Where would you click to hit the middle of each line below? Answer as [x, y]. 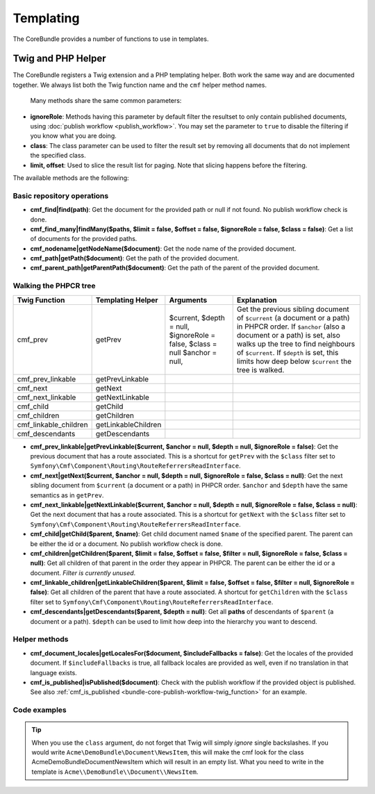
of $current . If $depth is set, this [287, 352]
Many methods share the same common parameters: [106, 101]
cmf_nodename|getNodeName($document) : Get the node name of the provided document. [163, 248]
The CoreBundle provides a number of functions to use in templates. [111, 39]
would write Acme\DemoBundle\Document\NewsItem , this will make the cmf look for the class [168, 752]
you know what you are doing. [74, 136]
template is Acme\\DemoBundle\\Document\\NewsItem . [115, 772]
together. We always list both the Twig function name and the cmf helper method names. [140, 85]
